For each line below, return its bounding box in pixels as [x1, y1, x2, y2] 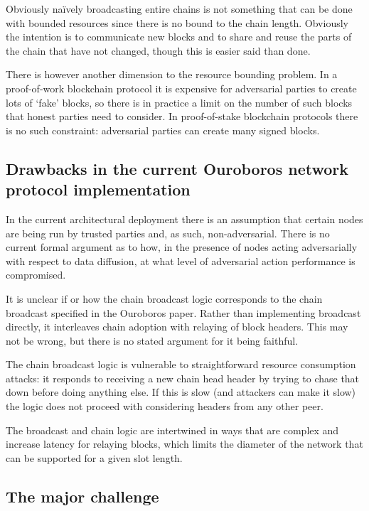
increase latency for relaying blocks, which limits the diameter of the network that [6, 436, 363, 451]
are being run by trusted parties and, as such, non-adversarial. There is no [6, 225, 330, 240]
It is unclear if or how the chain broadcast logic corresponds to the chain [6, 291, 323, 306]
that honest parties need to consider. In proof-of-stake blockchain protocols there [6, 109, 358, 124]
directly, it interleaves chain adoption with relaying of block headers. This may [6, 319, 348, 334]
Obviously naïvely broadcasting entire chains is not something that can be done [6, 1, 353, 16]
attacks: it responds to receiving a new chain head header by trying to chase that [6, 370, 360, 385]
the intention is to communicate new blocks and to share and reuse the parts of [6, 29, 352, 44]
